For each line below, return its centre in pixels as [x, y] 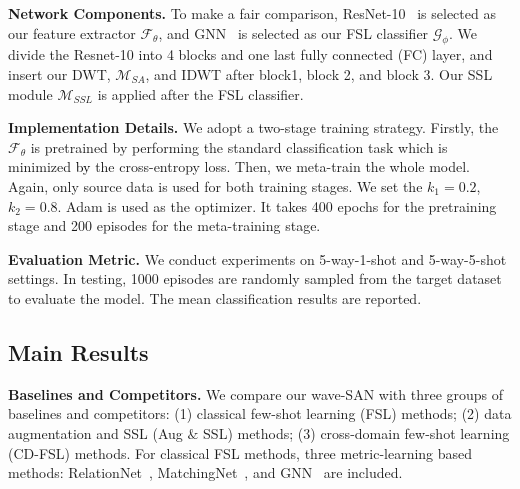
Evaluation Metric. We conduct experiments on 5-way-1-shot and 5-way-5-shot [257, 258]
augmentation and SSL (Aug [95, 432]
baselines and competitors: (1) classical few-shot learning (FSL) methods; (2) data [260, 413]
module [30, 93]
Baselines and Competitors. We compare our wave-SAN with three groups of [256, 393]
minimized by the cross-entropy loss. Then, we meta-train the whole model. [239, 166]
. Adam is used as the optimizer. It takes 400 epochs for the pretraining [277, 205]
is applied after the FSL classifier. [200, 93]
